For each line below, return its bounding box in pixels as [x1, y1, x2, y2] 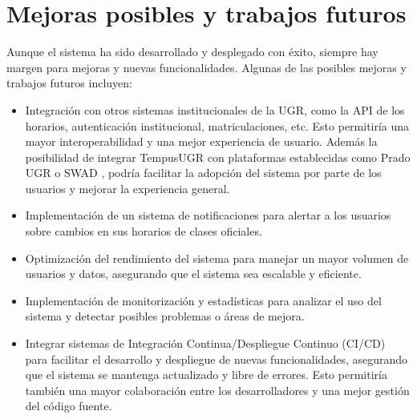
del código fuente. [25, 397, 112, 414]
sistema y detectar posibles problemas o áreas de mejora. [25, 308, 305, 324]
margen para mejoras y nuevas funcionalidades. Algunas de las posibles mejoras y [6, 58, 407, 75]
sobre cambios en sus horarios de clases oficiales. [25, 223, 262, 240]
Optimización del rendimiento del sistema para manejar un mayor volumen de [25, 249, 409, 266]
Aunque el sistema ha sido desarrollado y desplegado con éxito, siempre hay [6, 43, 379, 60]
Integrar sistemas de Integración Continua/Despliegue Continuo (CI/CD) [25, 335, 386, 352]
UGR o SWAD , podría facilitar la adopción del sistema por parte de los [25, 164, 382, 181]
